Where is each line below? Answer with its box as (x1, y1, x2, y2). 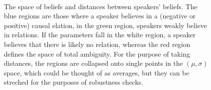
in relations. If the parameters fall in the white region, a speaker (4, 30, 196, 40)
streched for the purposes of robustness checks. (4, 77, 143, 87)
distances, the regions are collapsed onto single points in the (4, 58, 183, 68)
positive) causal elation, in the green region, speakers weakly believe (4, 20, 207, 30)
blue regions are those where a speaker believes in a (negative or (4, 11, 196, 21)
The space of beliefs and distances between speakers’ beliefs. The (4, 1, 197, 11)
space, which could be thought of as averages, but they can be (4, 67, 190, 77)
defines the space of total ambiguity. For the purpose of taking (4, 48, 190, 59)
